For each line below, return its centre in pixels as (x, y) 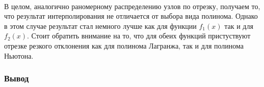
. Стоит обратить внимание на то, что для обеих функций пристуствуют (139, 36)
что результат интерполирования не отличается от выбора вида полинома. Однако (131, 16)
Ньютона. (19, 55)
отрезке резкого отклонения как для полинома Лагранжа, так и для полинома (124, 45)
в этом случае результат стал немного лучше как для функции (100, 26)
